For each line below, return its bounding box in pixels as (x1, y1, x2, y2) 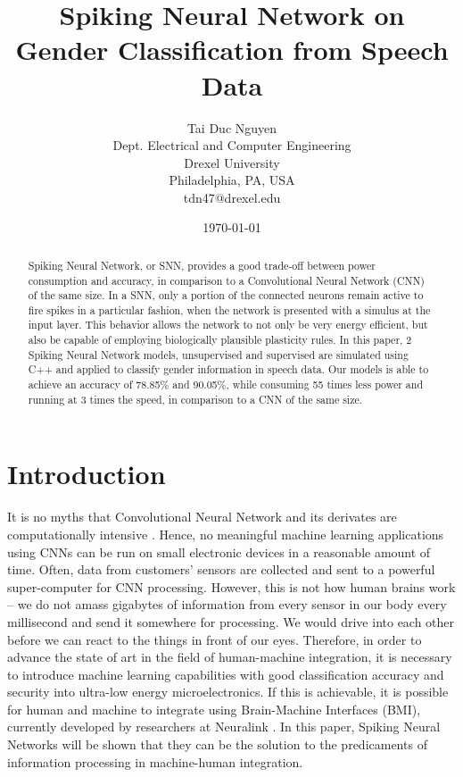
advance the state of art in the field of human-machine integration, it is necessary (7, 647, 452, 666)
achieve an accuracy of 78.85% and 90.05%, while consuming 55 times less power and (28, 377, 424, 392)
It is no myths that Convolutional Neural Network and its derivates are (7, 507, 397, 526)
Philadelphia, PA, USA (169, 171, 295, 189)
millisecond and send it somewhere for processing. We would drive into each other (7, 612, 455, 631)
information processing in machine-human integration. (7, 752, 303, 771)
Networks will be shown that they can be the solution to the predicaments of (7, 735, 427, 754)
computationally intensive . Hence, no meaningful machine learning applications (7, 524, 444, 543)
